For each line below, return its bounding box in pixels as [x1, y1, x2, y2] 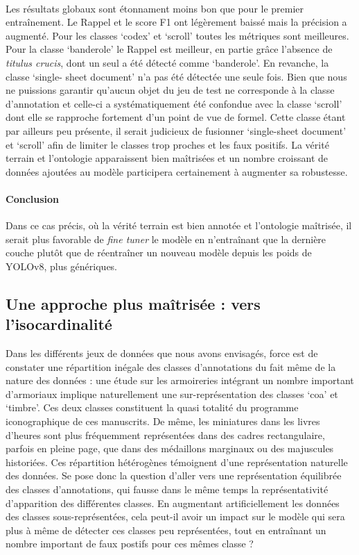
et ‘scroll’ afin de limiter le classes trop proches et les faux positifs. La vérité [6, 137, 329, 151]
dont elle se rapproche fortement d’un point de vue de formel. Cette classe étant [6, 110, 346, 124]
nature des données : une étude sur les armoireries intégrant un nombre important [6, 373, 354, 388]
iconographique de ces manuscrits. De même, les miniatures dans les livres [6, 414, 320, 429]
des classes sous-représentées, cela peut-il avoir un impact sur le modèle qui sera [6, 509, 345, 524]
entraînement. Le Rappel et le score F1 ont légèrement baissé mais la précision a [6, 15, 347, 29]
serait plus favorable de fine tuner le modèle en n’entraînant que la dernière [6, 231, 326, 246]
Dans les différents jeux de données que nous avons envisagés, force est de [6, 346, 318, 361]
